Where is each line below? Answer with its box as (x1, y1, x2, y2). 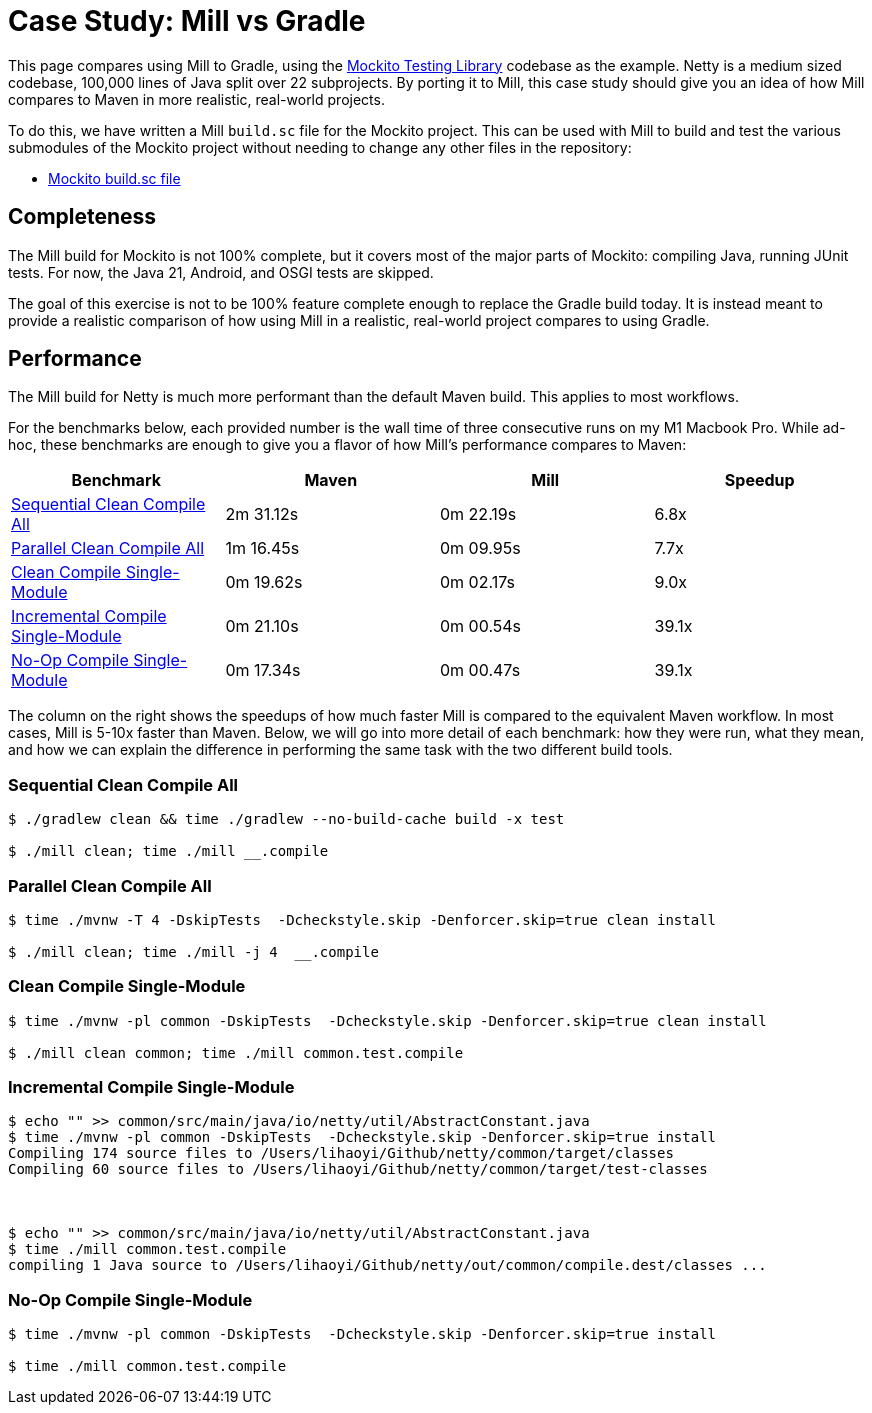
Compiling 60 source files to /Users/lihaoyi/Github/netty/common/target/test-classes (8, 1161, 708, 1178)
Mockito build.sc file (48, 169, 181, 187)
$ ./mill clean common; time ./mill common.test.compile (8, 1044, 464, 1061)
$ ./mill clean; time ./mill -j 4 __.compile (8, 943, 379, 960)
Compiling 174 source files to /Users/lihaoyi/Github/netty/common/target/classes (8, 1145, 674, 1162)
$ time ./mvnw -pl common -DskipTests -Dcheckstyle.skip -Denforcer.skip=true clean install (8, 1012, 767, 1029)
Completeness (8, 204, 157, 230)
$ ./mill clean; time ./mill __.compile (8, 843, 329, 860)
